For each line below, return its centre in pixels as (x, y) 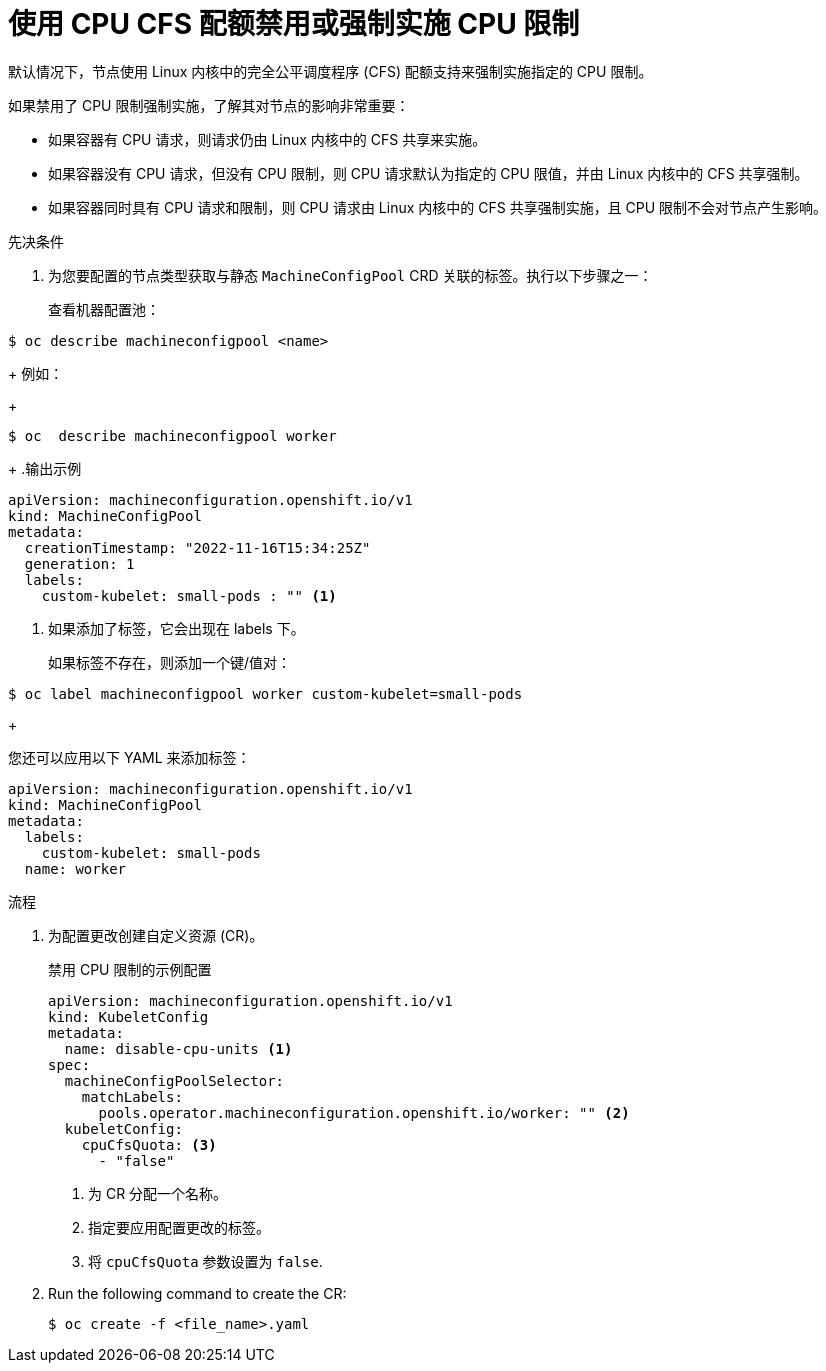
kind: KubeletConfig (128, 1016)
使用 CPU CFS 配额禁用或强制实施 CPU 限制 (294, 24)
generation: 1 (79, 563)
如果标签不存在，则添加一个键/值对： (170, 662)
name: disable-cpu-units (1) (178, 1048)
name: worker (75, 868)
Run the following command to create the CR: (197, 1293)
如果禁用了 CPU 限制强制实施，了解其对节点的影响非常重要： (209, 105)
